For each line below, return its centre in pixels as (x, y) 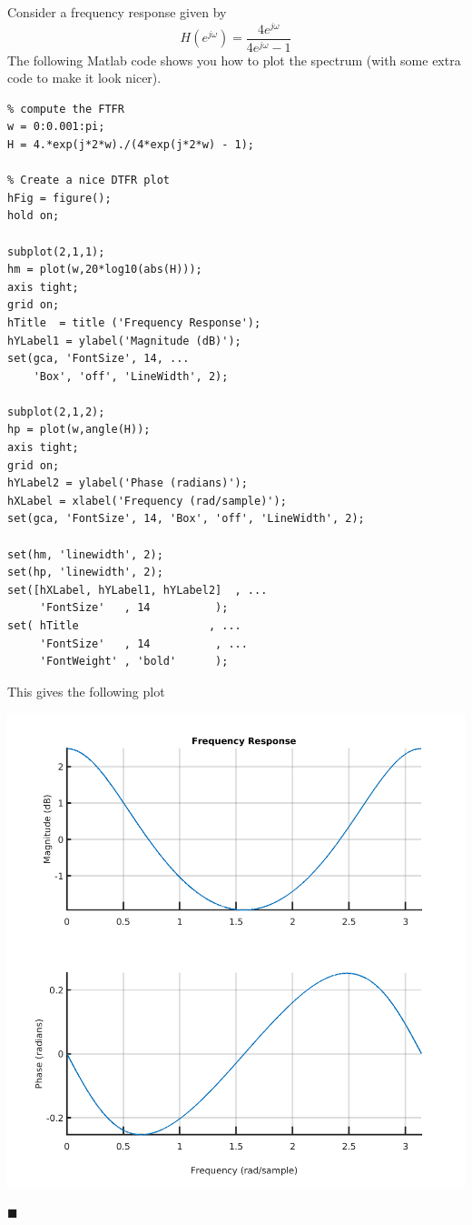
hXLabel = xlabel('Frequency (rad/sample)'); (147, 501)
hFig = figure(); (59, 198)
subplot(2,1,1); (56, 251)
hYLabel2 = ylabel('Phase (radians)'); (128, 483)
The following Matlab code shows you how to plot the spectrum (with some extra (234, 60)
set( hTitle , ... (124, 626)
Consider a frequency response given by (117, 12)
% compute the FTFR (66, 109)
